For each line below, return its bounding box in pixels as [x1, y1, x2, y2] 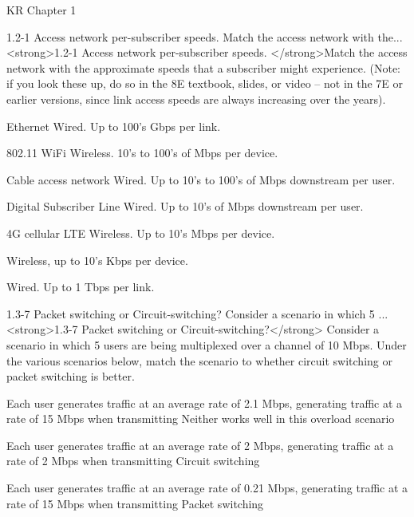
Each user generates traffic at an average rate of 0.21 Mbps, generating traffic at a [6, 480, 408, 496]
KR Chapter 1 [6, 2, 77, 18]
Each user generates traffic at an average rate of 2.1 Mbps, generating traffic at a [6, 394, 403, 411]
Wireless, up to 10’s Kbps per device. [6, 251, 188, 268]
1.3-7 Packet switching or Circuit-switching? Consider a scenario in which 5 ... [6, 305, 388, 322]
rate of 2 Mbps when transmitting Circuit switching [6, 452, 260, 469]
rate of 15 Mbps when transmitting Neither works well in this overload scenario [6, 410, 395, 427]
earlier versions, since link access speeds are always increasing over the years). [6, 90, 386, 107]
